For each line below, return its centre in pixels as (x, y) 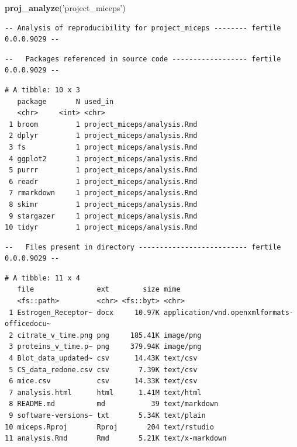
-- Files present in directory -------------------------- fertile (143, 247)
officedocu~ (28, 324)
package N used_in (65, 101)
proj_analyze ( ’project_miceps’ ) (65, 8)
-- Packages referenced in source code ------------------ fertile (143, 59)
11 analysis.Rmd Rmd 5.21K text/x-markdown (116, 439)
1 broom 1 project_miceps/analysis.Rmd (103, 124)
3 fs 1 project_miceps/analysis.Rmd (103, 147)
